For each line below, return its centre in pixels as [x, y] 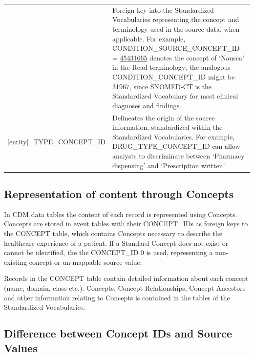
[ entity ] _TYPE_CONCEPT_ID [56, 141]
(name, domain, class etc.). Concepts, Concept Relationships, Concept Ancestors [125, 287]
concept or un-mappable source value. [85, 262]
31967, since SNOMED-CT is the [162, 86]
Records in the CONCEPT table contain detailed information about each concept [126, 278]
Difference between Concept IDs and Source [118, 333]
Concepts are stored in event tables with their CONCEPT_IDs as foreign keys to [126, 224]
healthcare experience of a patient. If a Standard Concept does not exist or [116, 243]
